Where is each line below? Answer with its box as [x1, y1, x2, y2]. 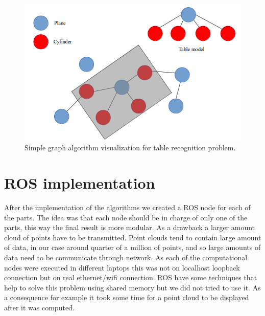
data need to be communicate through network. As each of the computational [4, 252, 248, 262]
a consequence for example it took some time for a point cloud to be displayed [4, 292, 249, 303]
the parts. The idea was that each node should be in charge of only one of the [4, 212, 248, 222]
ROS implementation [4, 172, 155, 193]
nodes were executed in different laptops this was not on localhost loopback [4, 262, 240, 273]
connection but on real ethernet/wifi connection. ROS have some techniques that [4, 272, 257, 283]
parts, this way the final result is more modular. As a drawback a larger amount [4, 222, 255, 233]
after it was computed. [4, 302, 75, 312]
